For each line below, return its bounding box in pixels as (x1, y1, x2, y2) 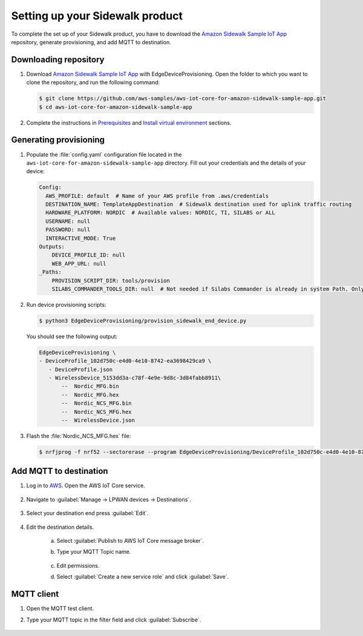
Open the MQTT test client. (26, 605, 94, 612)
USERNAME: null (45, 218, 91, 225)
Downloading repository (11, 54, 105, 65)
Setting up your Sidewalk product (11, 9, 183, 22)
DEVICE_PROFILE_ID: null (51, 252, 126, 258)
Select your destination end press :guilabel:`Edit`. (26, 510, 149, 517)
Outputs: (39, 243, 65, 250)
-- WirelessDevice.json (61, 417, 136, 424)
